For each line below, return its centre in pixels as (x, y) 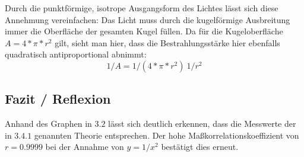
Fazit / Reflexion (58, 99)
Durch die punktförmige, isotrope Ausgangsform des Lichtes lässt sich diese (142, 8)
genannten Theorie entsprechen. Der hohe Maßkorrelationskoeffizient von (167, 135)
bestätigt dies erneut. (200, 147)
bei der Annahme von (85, 147)
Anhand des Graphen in (48, 124)
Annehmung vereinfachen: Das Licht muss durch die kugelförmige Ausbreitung (148, 19)
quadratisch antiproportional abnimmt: (76, 54)
